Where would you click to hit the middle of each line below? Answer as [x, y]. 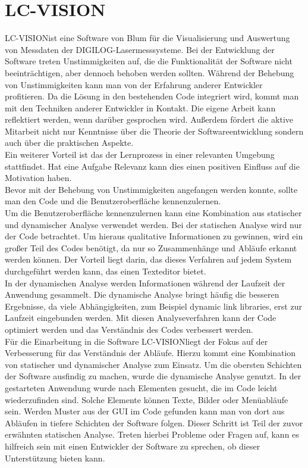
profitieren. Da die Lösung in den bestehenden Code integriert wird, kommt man [152, 96]
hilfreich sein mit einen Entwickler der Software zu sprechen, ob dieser [133, 446]
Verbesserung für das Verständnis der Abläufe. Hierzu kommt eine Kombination [150, 353]
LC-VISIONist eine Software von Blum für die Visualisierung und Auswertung [147, 38]
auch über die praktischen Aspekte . [69, 143]
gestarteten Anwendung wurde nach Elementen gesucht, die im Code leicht [141, 387]
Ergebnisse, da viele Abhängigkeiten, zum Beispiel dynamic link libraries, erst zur [153, 306]
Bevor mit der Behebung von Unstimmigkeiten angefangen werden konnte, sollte [151, 189]
